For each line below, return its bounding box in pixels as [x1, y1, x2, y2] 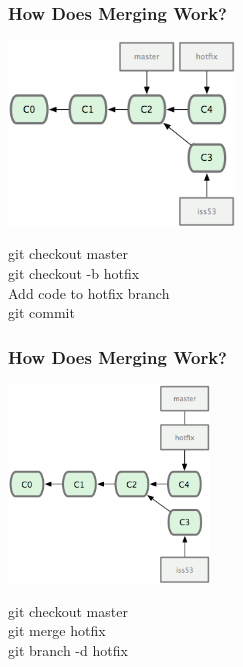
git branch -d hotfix [8, 640, 128, 661]
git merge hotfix [8, 620, 106, 641]
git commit [8, 302, 75, 323]
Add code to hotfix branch [8, 282, 170, 303]
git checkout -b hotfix [8, 262, 140, 283]
